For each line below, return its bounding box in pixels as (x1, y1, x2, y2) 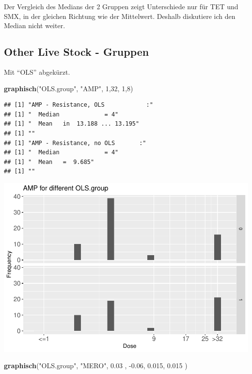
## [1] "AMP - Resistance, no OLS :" (4, 139, 146, 146)
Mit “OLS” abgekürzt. (4, 66, 70, 77)
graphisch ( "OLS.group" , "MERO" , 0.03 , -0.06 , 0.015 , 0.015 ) (4, 360, 188, 371)
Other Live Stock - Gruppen (4, 44, 149, 59)
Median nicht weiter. (4, 20, 65, 31)
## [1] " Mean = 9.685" (4, 158, 94, 165)
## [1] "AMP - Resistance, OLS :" (4, 101, 153, 109)
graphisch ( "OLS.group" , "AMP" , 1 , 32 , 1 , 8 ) (4, 83, 133, 93)
